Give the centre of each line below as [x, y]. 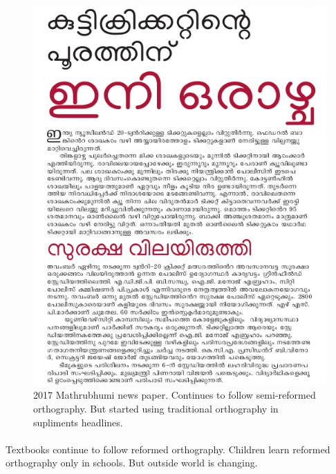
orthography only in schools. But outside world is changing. [132, 463]
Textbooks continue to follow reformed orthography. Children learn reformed [168, 449]
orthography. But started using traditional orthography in [156, 408]
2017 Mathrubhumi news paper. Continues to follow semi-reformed [175, 395]
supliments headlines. [78, 422]
